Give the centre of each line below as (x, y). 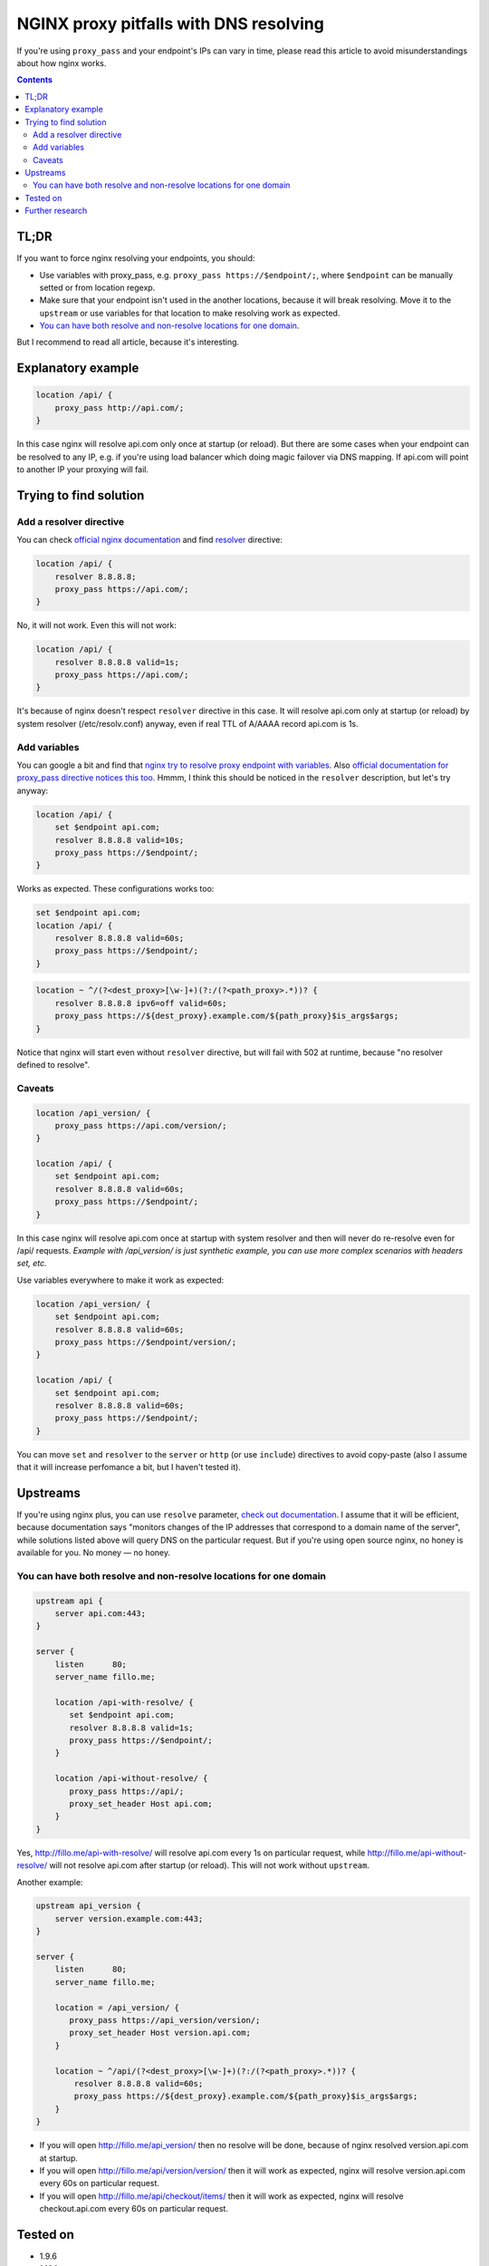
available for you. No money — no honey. (94, 1553)
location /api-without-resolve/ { (131, 1778)
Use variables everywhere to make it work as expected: (120, 1280)
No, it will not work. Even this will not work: (96, 625)
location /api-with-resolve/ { (124, 1702)
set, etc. (32, 1264)
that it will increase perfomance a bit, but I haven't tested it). (129, 1467)
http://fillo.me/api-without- (417, 1853)
